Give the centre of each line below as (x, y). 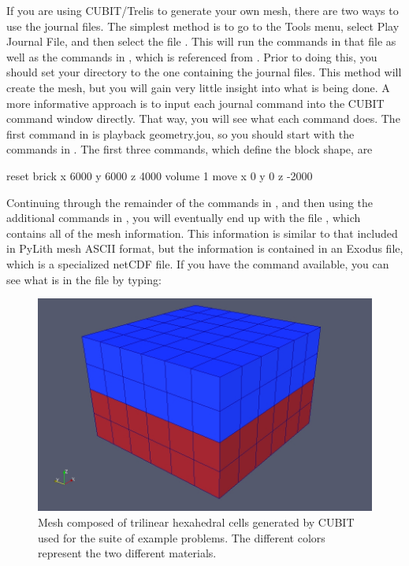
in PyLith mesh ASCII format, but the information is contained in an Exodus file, (205, 248)
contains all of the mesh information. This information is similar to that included (202, 233)
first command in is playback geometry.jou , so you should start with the (180, 133)
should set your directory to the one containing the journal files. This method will (204, 72)
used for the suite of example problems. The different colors (182, 537)
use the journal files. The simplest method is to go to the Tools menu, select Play (203, 26)
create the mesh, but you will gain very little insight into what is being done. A (198, 87)
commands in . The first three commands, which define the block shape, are (190, 149)
